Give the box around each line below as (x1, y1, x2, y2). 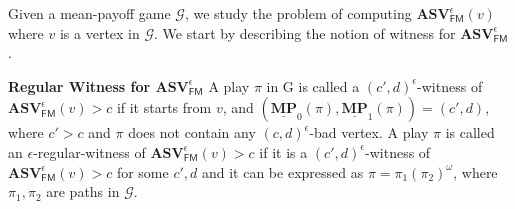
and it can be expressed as (201, 161, 364, 182)
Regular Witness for (8, 75, 151, 96)
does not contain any (128, 122, 256, 143)
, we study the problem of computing (184, 3, 412, 23)
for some (116, 161, 169, 182)
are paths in (46, 181, 120, 202)
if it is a (259, 141, 308, 162)
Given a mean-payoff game (8, 3, 171, 23)
